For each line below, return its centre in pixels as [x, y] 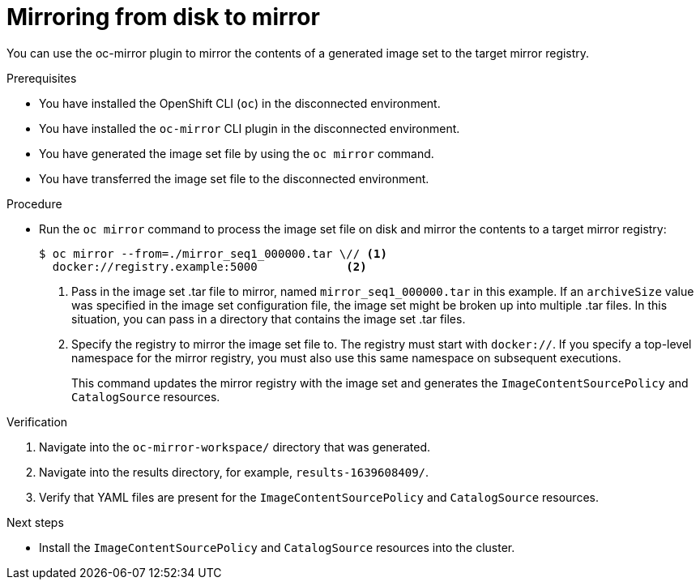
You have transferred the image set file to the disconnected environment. [234, 178]
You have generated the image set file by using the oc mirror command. [237, 153]
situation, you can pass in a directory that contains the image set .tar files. [269, 319]
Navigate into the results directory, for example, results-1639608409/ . [234, 472]
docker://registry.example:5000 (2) [209, 266]
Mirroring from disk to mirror [163, 17]
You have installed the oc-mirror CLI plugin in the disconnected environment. [250, 128]
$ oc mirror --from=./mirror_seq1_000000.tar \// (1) [213, 253]
